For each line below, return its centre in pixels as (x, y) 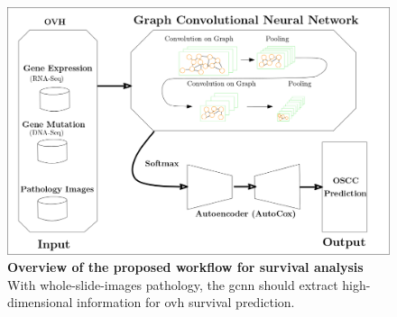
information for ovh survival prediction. (186, 302)
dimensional (40, 302)
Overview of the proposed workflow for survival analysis (185, 267)
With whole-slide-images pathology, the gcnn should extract (173, 284)
